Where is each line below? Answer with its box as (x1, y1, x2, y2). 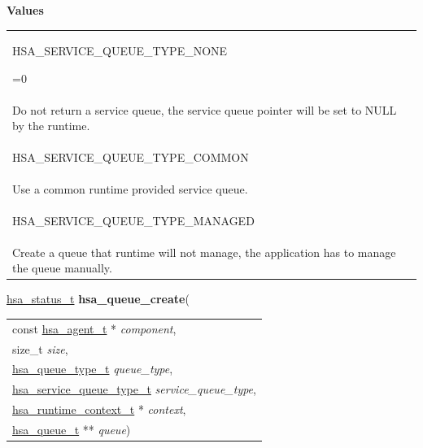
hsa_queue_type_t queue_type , (12, 360, 173, 377)
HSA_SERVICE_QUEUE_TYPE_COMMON (12, 149, 249, 166)
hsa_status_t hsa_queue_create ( (7, 290, 190, 307)
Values (7, 2, 44, 18)
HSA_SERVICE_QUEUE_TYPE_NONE (12, 42, 228, 59)
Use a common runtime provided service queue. (12, 181, 248, 198)
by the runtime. (12, 117, 90, 134)
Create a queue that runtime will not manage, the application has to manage (12, 243, 396, 260)
